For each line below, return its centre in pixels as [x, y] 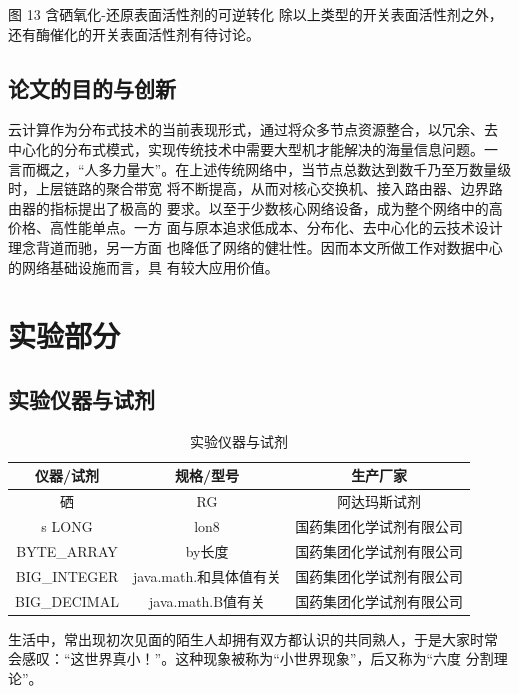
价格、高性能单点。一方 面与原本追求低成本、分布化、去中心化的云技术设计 [255, 227]
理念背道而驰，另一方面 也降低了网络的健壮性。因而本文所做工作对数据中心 [255, 246]
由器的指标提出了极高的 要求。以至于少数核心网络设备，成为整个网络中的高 [255, 207]
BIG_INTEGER [67, 575]
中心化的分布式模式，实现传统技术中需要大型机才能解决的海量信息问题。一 [253, 148]
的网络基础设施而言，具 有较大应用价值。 [143, 266]
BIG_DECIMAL [67, 600]
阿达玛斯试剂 [379, 501]
